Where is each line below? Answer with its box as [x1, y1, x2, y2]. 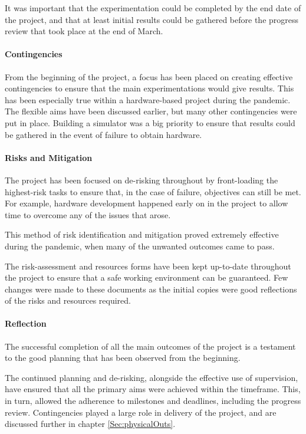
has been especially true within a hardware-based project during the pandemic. [5, 93, 291, 106]
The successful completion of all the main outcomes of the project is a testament [5, 340, 296, 352]
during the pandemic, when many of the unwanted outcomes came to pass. [5, 239, 275, 252]
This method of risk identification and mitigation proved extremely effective [5, 228, 279, 241]
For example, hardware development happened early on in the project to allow [5, 197, 288, 209]
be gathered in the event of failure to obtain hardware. [5, 128, 202, 140]
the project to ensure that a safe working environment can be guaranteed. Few [5, 271, 288, 284]
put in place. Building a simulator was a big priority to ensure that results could [5, 116, 295, 129]
